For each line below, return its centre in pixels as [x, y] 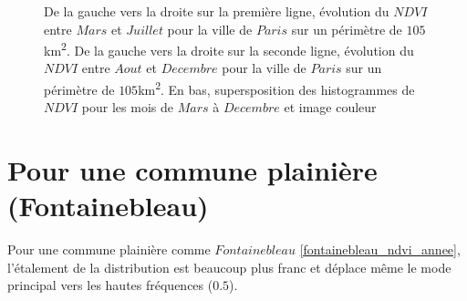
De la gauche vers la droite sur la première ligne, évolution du [217, 11]
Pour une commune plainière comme [109, 249]
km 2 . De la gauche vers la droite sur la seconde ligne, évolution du [229, 49]
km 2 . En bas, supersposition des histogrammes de [276, 88]
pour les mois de [127, 107]
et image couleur [330, 107]
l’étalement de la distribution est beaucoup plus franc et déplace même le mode [229, 267]
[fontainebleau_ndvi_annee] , [380, 249]
